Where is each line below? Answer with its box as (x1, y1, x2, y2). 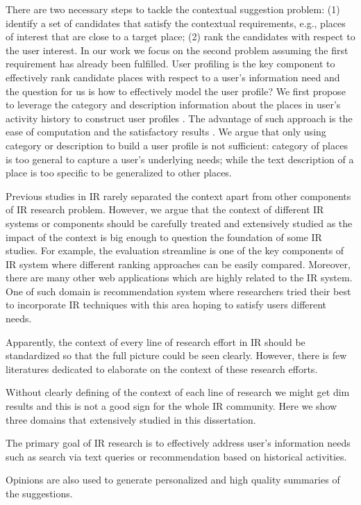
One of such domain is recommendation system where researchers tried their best (6, 283, 351, 298)
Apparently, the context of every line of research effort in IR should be (6, 334, 305, 349)
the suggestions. (6, 486, 73, 500)
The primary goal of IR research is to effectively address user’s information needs (6, 436, 351, 450)
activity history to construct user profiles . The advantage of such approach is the (6, 110, 353, 125)
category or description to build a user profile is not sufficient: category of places (6, 138, 348, 152)
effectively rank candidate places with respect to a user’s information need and (6, 69, 340, 84)
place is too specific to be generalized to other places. (6, 165, 232, 180)
